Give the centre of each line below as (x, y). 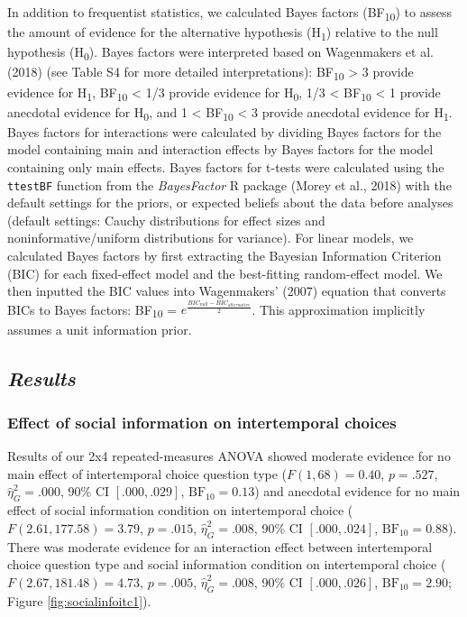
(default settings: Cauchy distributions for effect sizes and (166, 220)
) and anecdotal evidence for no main (357, 491)
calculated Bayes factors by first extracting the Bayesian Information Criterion (224, 255)
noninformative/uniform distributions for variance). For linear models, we (211, 238)
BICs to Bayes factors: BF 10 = (92, 310)
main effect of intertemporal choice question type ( (147, 473)
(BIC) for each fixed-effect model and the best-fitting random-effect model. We (225, 273)
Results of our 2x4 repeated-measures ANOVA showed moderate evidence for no (229, 456)
